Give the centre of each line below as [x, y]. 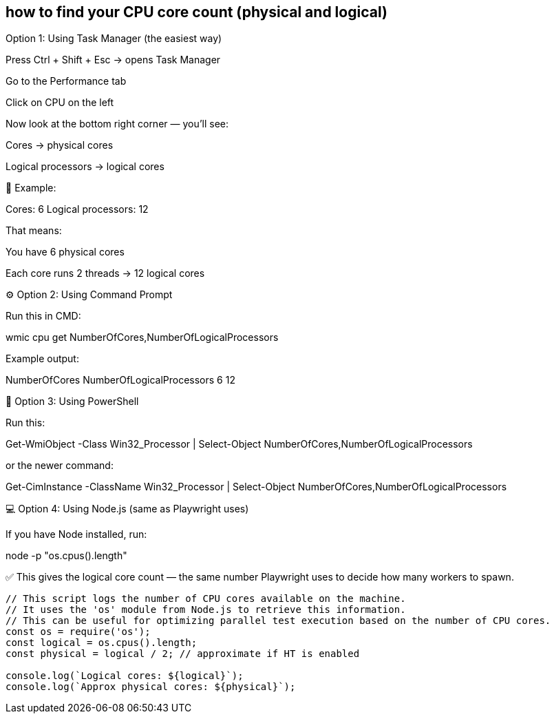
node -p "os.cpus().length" [66, 556]
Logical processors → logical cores [85, 167]
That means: [34, 231]
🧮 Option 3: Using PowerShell [72, 402]
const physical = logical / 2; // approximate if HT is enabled [183, 654]
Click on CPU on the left [60, 103]
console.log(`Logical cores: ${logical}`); [125, 676]
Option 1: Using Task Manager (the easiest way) [114, 39]
